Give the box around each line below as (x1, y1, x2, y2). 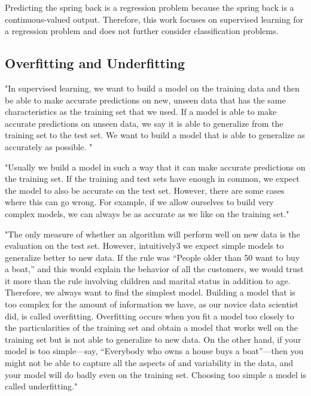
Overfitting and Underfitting (5, 54, 185, 72)
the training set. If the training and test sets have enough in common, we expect (5, 172, 300, 185)
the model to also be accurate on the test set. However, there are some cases (5, 184, 285, 196)
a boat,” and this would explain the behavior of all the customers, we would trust (5, 263, 304, 275)
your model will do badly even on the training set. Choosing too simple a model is (5, 368, 306, 380)
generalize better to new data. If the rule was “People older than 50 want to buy (5, 251, 300, 263)
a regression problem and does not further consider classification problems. (5, 25, 279, 37)
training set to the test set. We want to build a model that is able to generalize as (5, 129, 305, 141)
